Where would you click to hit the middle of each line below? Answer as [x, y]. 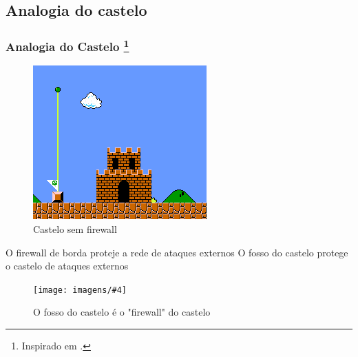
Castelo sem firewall [75, 229]
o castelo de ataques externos [67, 266]
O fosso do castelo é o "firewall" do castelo [122, 312]
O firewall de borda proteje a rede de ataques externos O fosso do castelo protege [177, 252]
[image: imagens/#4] [80, 290]
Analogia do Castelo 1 [67, 45]
